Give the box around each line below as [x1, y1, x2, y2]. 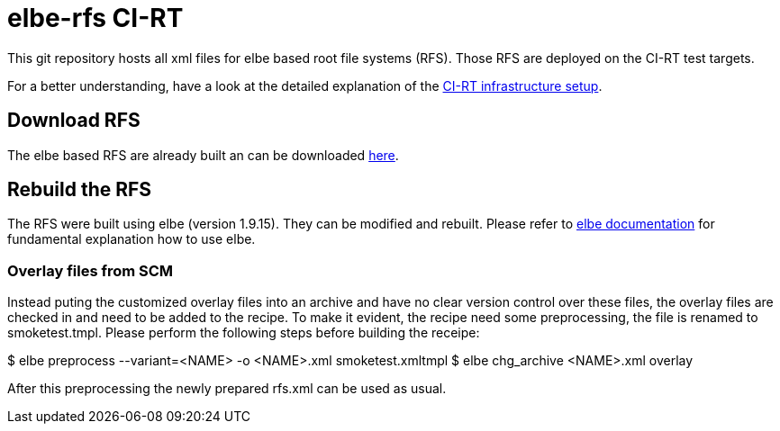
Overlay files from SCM [7, 261, 174, 280]
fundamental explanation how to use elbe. [7, 231, 256, 247]
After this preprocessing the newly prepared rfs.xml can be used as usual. [7, 381, 447, 397]
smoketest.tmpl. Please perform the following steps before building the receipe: [7, 325, 480, 341]
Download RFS [7, 109, 141, 132]
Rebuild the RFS [7, 178, 152, 202]
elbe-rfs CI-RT [7, 3, 184, 33]
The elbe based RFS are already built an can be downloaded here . [7, 147, 399, 163]
